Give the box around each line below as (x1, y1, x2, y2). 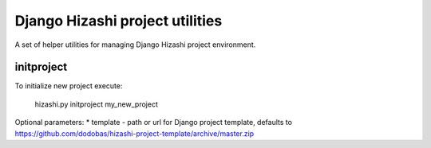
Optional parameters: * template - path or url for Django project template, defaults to (14, 118, 293, 127)
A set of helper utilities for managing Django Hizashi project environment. (14, 40, 256, 49)
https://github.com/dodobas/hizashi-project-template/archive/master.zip (14, 128, 255, 138)
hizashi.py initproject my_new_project (34, 99, 159, 109)
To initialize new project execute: (14, 81, 123, 91)
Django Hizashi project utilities (14, 12, 223, 29)
